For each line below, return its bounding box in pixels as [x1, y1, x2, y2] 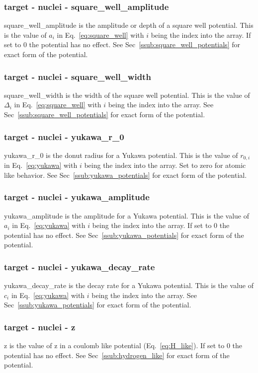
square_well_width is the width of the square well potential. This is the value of [4, 89, 250, 100]
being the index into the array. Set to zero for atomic [84, 160, 246, 170]
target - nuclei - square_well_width [4, 70, 151, 82]
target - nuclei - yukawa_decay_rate [4, 260, 155, 273]
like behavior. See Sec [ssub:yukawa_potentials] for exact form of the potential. [4, 169, 247, 180]
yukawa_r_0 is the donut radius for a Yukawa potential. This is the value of [4, 149, 238, 160]
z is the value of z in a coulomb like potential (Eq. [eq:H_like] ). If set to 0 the [4, 340, 243, 351]
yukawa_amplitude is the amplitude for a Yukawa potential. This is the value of [4, 210, 250, 221]
